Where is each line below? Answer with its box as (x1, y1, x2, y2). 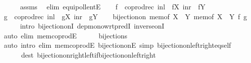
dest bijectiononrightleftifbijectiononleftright (21, 49, 156, 60)
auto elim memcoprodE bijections (3, 30, 127, 40)
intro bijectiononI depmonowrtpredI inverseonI (20, 21, 164, 31)
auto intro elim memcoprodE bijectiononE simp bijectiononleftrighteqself (3, 40, 231, 50)
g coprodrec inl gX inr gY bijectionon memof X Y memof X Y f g (3, 11, 247, 21)
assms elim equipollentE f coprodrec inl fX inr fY (20, 1, 206, 11)
